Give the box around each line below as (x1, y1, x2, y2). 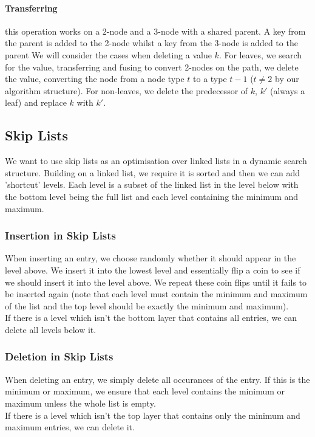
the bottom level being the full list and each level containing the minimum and (5, 190, 299, 202)
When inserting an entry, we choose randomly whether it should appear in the (5, 252, 296, 264)
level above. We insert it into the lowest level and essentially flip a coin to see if (5, 263, 300, 276)
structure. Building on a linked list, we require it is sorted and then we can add (5, 166, 300, 179)
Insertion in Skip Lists (5, 228, 117, 243)
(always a (269, 84, 305, 97)
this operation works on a (5, 24, 100, 37)
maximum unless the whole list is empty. (5, 396, 156, 409)
